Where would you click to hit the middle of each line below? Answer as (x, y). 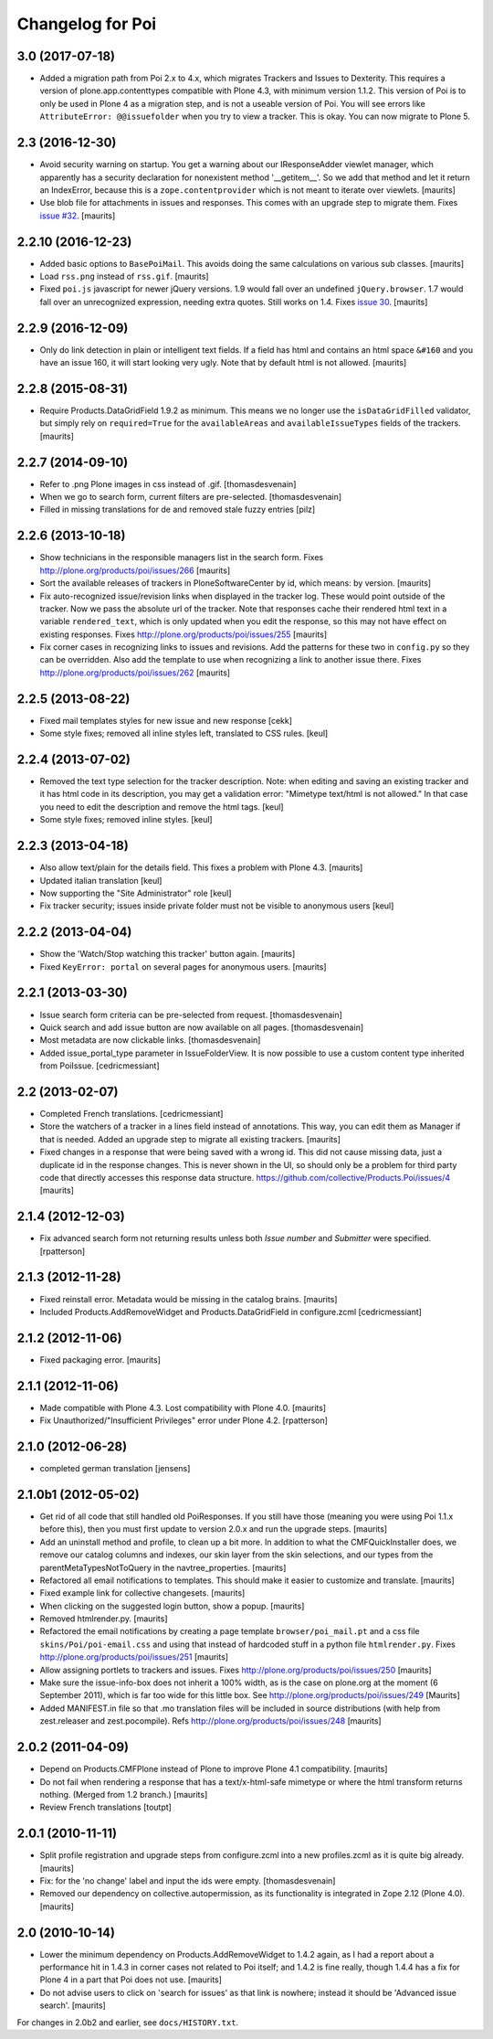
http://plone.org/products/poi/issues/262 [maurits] (135, 673)
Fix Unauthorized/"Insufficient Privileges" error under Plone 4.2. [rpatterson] (184, 1420)
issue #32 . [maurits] (78, 216)
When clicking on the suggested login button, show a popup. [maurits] (172, 1606)
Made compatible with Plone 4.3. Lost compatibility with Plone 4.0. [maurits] (183, 1407)
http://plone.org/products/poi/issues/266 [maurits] (135, 570)
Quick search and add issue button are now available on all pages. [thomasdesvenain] (202, 1027)
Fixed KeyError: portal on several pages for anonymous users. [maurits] (184, 966)
